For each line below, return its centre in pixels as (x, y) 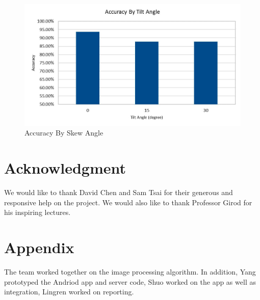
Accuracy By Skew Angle (64, 133)
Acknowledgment (65, 168)
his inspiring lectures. (37, 212)
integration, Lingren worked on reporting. (69, 292)
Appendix (39, 247)
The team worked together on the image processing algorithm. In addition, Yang (130, 271)
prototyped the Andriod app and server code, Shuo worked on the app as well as (130, 281)
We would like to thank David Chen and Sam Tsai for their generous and (119, 192)
